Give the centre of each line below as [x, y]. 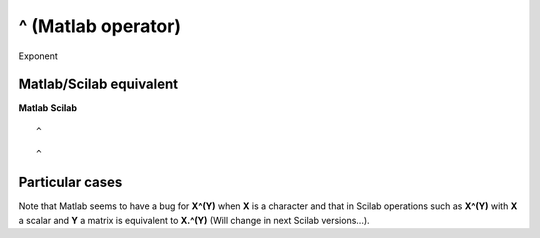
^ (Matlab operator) [100, 26]
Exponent [38, 56]
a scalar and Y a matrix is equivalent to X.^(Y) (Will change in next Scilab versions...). [194, 220]
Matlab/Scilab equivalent [98, 84]
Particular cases [70, 182]
